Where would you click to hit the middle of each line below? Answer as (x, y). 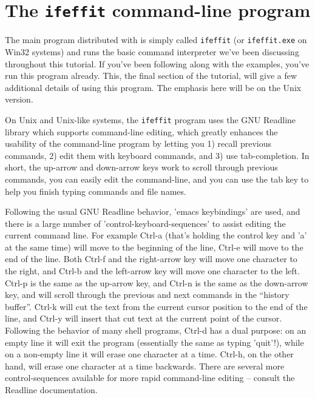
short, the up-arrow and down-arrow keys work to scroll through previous (141, 167)
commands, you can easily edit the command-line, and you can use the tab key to (157, 179)
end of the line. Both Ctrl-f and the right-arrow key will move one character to (151, 259)
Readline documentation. (51, 390)
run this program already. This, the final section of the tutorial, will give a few (151, 76)
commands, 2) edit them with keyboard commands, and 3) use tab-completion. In (157, 155)
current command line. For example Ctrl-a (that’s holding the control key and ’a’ (156, 235)
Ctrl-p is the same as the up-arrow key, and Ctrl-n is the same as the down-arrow (157, 282)
